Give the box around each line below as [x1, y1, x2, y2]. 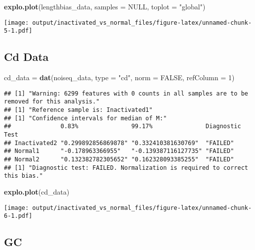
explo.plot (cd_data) [4, 186, 70, 197]
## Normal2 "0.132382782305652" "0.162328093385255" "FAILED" [4, 155, 234, 163]
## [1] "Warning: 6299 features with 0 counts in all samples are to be [4, 90, 248, 97]
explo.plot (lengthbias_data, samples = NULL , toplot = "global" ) [4, 1, 206, 11]
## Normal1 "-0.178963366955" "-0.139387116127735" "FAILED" [4, 148, 234, 155]
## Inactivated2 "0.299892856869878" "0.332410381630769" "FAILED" [4, 139, 234, 147]
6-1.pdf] [4, 212, 33, 220]
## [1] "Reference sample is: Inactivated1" [4, 106, 153, 114]
